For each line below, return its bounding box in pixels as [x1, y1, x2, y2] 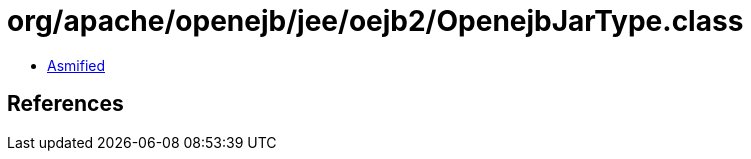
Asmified [47, 56, 106, 74]
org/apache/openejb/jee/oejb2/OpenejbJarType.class [7, 4, 744, 38]
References [7, 91, 124, 117]
